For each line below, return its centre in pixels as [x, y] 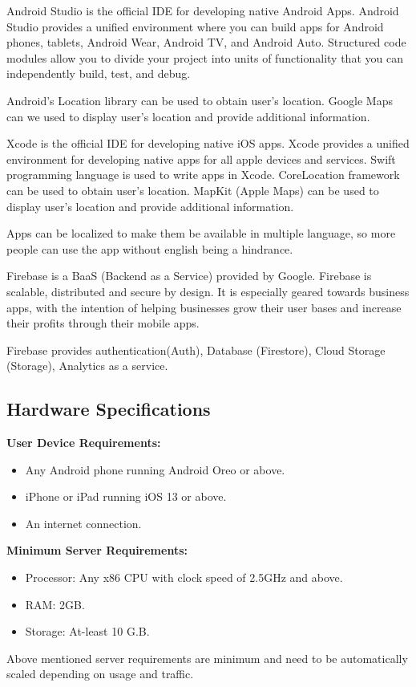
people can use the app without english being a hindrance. [150, 248]
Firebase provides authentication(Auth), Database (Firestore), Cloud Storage [196, 350]
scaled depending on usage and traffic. [100, 674]
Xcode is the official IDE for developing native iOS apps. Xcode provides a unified [208, 143]
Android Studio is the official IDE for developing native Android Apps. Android [203, 10]
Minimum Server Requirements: [97, 550]
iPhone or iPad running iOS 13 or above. [126, 496]
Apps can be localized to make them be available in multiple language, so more [201, 233]
